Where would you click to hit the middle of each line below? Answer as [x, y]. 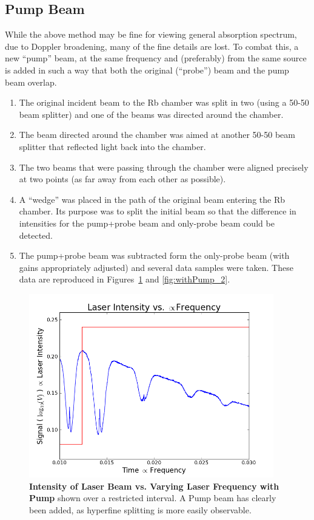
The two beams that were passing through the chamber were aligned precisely [164, 167]
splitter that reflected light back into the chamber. [112, 146]
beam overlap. [31, 82]
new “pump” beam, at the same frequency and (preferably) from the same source [156, 58]
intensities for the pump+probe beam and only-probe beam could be [147, 223]
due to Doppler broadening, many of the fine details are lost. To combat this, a [152, 46]
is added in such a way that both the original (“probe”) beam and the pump [147, 70]
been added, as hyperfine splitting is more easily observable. [140, 510]
